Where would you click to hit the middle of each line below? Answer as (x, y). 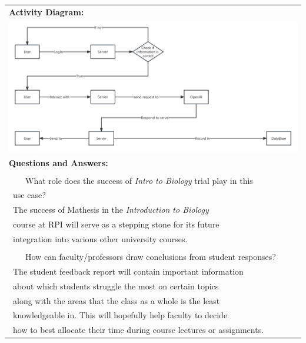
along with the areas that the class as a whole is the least (116, 300)
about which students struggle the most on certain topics (116, 286)
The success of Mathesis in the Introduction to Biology (111, 210)
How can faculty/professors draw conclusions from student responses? (150, 257)
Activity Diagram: (46, 11)
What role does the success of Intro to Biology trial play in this (139, 180)
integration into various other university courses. (100, 238)
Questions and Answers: (59, 162)
